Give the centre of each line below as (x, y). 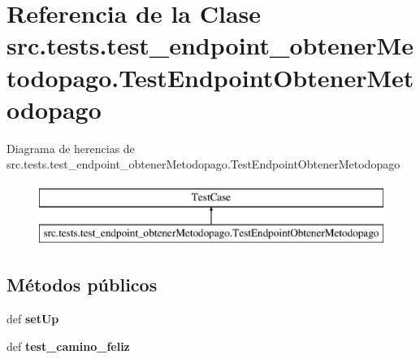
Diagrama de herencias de (71, 148)
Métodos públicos (82, 285)
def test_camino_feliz (68, 346)
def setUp (33, 319)
